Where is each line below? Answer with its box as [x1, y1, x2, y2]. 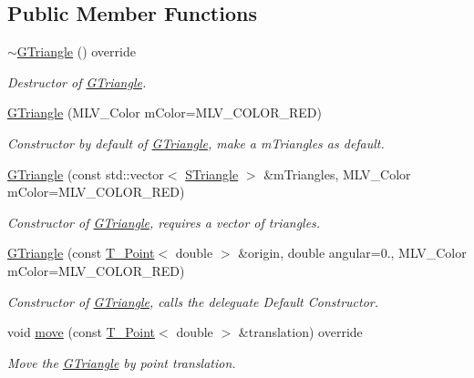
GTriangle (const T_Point [7, 243, 155, 262]
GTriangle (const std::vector [7, 164, 164, 183]
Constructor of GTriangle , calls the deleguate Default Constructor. [7, 291, 379, 311]
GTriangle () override [16, 42, 136, 61]
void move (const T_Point [7, 322, 156, 342]
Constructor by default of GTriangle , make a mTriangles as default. [7, 133, 385, 152]
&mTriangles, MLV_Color [263, 164, 411, 183]
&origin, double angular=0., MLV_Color [238, 243, 467, 262]
